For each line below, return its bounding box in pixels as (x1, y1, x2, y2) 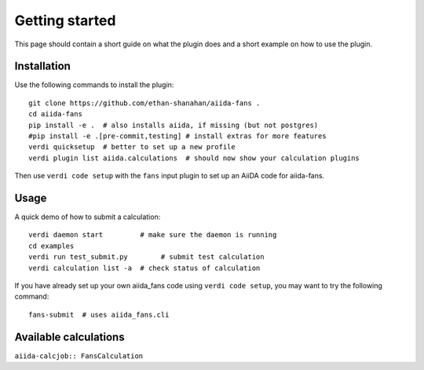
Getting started (14, 12, 116, 29)
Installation (14, 60, 71, 73)
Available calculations (14, 330, 125, 343)
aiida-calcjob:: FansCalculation (14, 351, 144, 361)
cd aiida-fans (28, 110, 82, 119)
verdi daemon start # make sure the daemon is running (28, 230, 277, 240)
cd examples (28, 241, 75, 251)
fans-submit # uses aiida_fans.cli (28, 310, 170, 319)
